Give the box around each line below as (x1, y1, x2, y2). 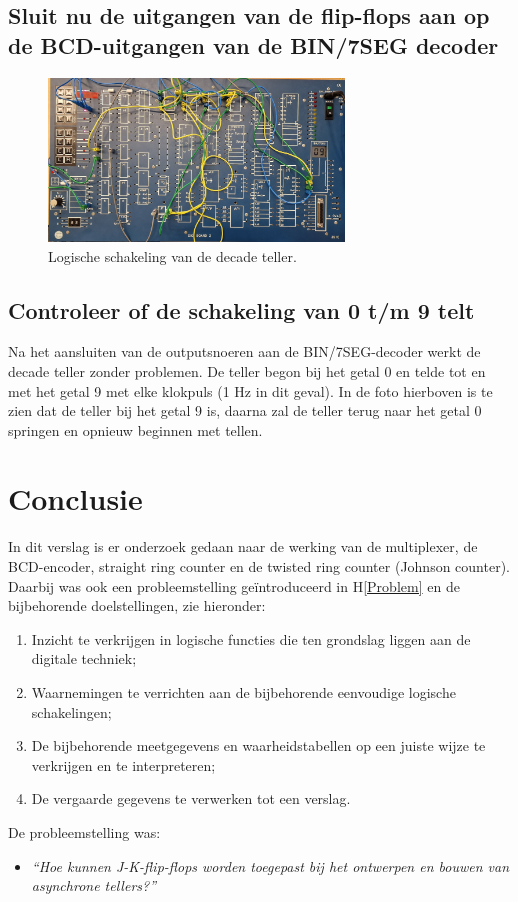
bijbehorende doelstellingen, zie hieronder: (8, 595, 266, 616)
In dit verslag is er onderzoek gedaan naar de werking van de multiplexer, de (8, 536, 478, 557)
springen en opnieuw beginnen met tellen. (8, 419, 263, 440)
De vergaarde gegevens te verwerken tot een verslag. (31, 788, 351, 809)
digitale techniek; (31, 648, 137, 669)
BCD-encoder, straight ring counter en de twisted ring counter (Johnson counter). (8, 556, 510, 576)
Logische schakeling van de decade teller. (48, 245, 297, 266)
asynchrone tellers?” (31, 875, 157, 896)
